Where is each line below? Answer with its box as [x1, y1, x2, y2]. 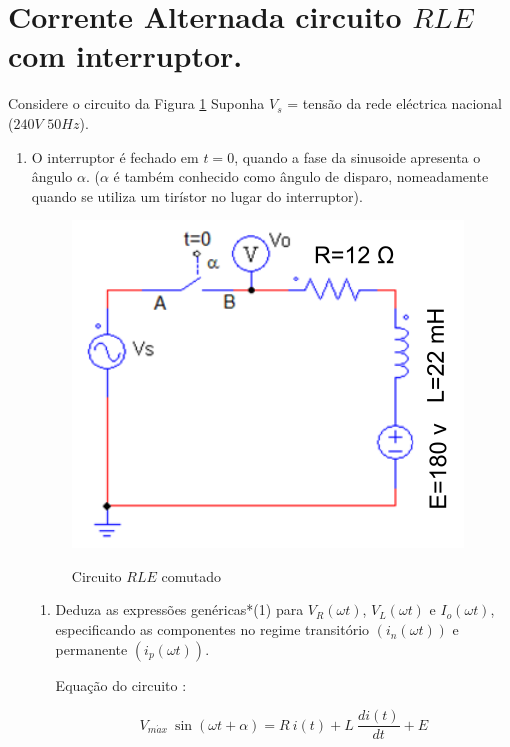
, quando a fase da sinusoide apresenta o [234, 146, 481, 167]
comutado [161, 565, 221, 586]
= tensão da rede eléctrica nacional [287, 93, 503, 114]
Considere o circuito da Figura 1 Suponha [8, 93, 265, 114]
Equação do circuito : [55, 674, 187, 695]
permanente [55, 638, 128, 659]
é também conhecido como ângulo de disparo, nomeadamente [113, 166, 489, 187]
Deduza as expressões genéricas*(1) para [55, 599, 304, 620]
